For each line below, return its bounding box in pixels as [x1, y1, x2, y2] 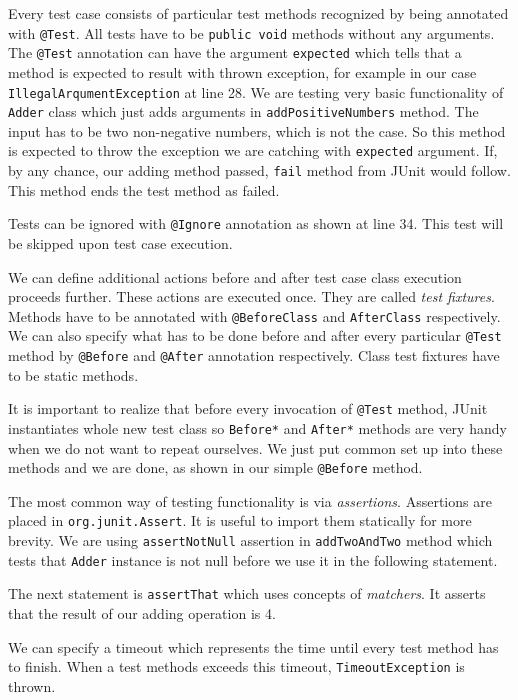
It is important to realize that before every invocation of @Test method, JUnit [8, 398, 488, 419]
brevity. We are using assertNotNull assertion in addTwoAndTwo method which [8, 530, 493, 551]
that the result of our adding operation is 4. [8, 603, 276, 624]
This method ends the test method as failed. [8, 179, 280, 200]
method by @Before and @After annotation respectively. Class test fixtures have [8, 345, 500, 366]
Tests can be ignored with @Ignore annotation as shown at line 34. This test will [8, 213, 504, 234]
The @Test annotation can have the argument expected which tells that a [8, 42, 462, 63]
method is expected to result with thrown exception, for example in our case [8, 61, 477, 82]
